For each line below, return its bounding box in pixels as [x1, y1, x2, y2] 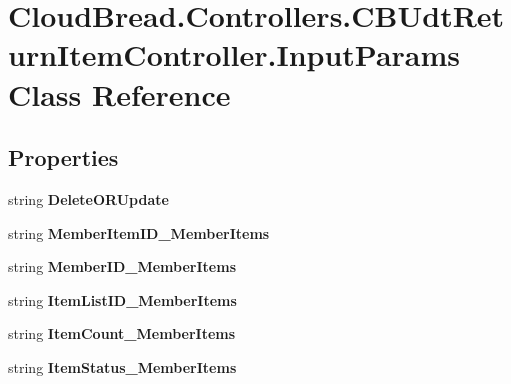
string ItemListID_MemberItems [8, 289, 237, 310]
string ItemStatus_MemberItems [8, 356, 237, 377]
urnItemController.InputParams [8, 34, 461, 75]
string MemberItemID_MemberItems [8, 222, 270, 243]
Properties [8, 142, 119, 173]
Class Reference [8, 73, 231, 114]
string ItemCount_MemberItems [8, 323, 236, 344]
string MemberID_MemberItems [8, 256, 236, 277]
